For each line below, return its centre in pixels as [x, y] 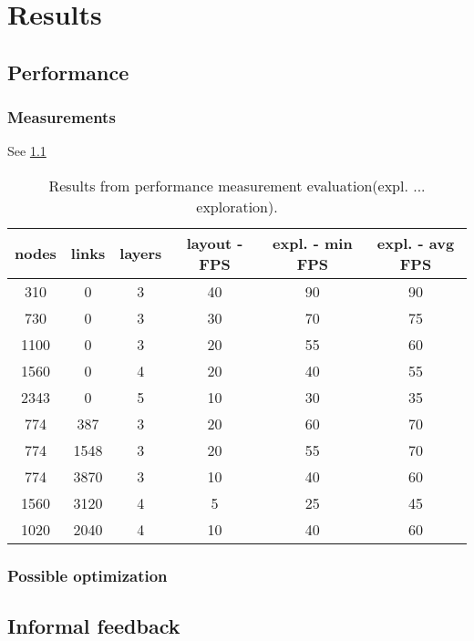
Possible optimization [88, 575]
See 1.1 [27, 151]
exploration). [237, 206]
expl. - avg [416, 243]
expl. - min [313, 243]
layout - [215, 243]
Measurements [62, 117]
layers [141, 253]
